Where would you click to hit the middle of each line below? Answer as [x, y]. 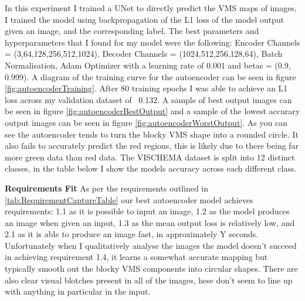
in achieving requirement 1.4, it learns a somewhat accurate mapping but [136, 257]
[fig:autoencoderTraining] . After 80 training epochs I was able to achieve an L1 [146, 88]
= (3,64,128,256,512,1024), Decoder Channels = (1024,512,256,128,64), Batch [144, 54]
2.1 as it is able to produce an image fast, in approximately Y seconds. [132, 234]
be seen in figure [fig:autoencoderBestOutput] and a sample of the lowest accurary [152, 111]
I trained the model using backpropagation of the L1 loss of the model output [145, 19]
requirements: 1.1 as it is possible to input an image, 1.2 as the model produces [147, 211]
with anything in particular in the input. [78, 291]
